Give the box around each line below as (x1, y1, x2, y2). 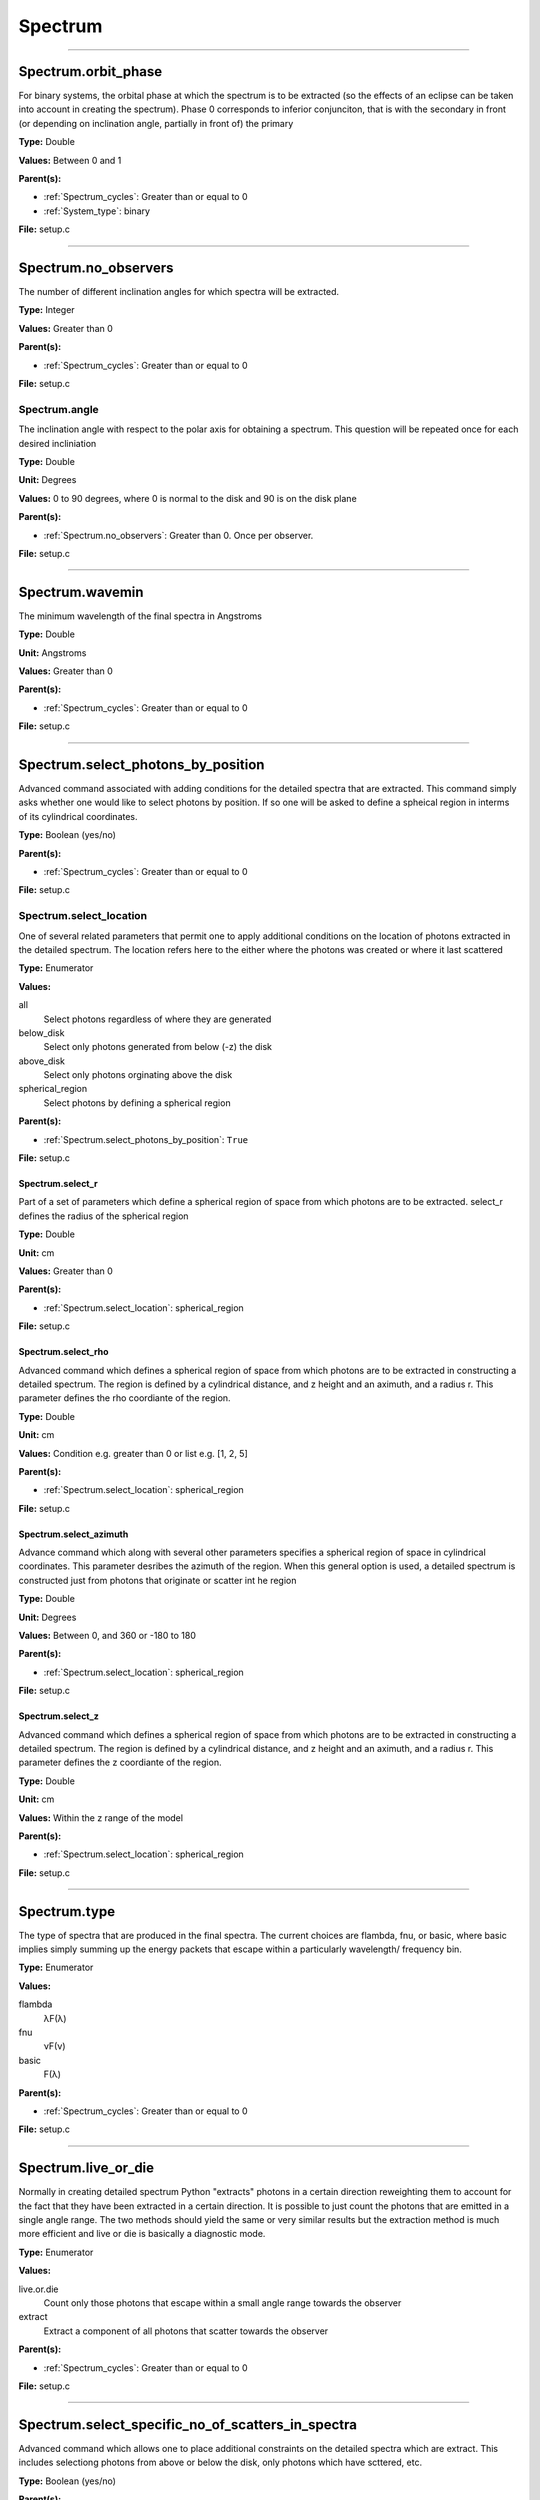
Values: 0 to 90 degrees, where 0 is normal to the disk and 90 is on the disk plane (18, 492, 357, 504)
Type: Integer (18, 304, 75, 316)
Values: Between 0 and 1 (18, 154, 122, 166)
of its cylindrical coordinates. (18, 810, 139, 822)
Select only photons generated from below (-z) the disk (43, 1041, 273, 1053)
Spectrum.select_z (18, 1710, 99, 1722)
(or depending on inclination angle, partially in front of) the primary (18, 117, 294, 129)
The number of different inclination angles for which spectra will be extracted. (18, 286, 340, 298)
